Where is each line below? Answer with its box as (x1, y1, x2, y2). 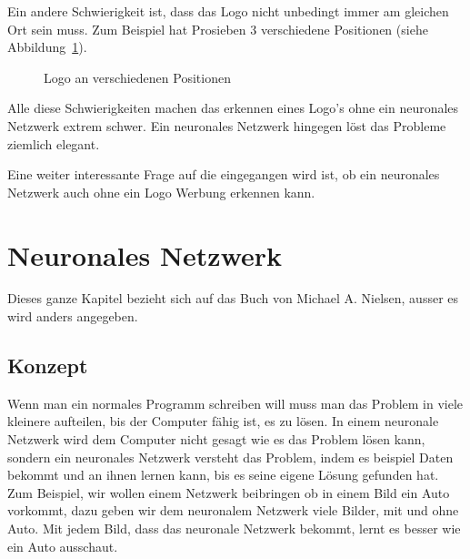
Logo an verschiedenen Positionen (44, 67, 231, 86)
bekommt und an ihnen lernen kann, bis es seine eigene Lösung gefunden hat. (7, 465, 439, 484)
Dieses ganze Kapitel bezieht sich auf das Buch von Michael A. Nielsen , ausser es (7, 289, 459, 308)
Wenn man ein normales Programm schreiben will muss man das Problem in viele (7, 393, 464, 412)
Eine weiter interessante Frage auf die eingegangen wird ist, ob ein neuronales (7, 165, 440, 184)
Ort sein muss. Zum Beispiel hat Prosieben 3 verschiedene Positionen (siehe (7, 19, 428, 38)
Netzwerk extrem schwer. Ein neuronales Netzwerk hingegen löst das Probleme (7, 116, 446, 135)
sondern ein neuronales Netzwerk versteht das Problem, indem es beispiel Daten (7, 447, 454, 466)
